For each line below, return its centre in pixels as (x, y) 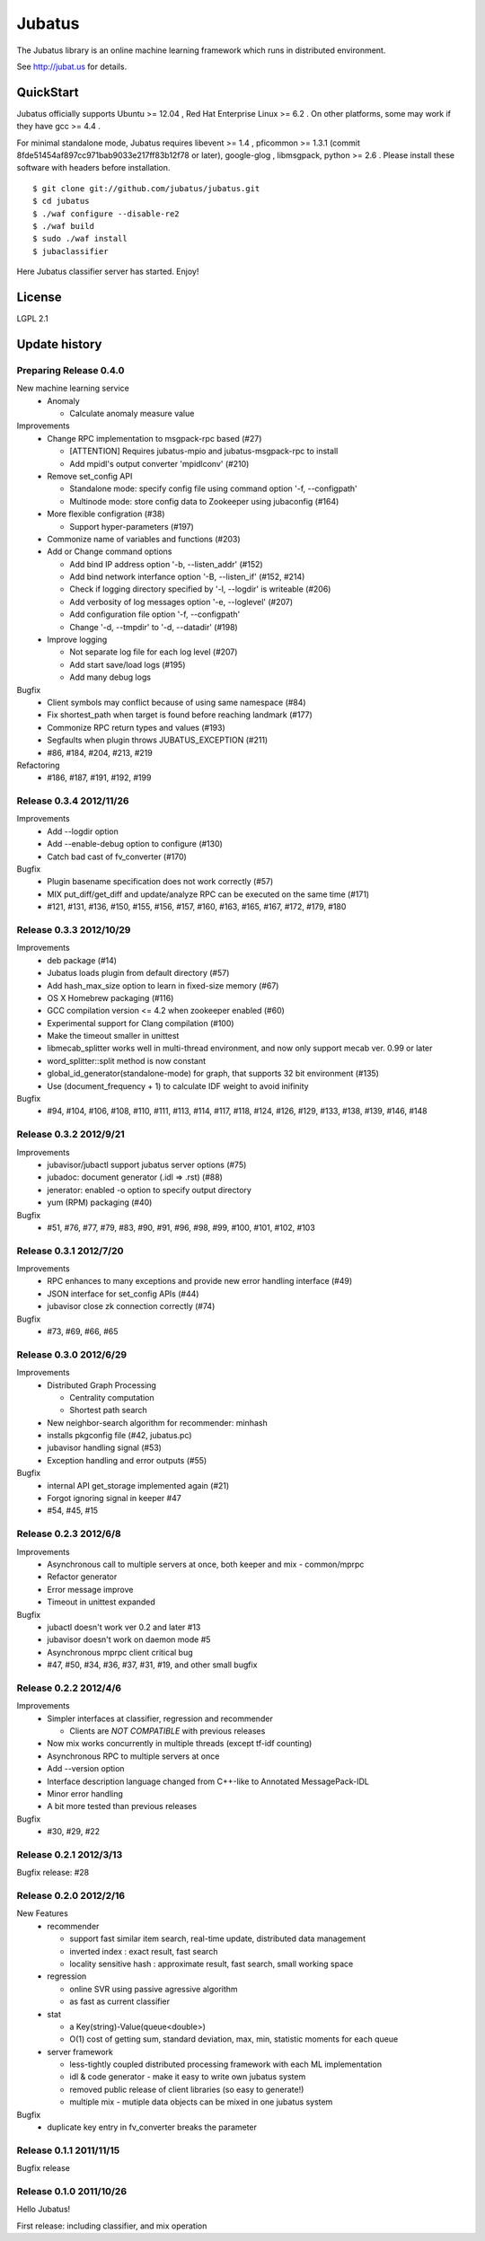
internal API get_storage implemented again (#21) (138, 1485)
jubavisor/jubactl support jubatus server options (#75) (147, 1164)
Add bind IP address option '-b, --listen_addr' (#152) (167, 564)
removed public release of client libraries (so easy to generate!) (187, 2089)
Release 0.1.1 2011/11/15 (68, 2150)
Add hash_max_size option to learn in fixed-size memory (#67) (163, 985)
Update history (59, 344)
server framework (80, 2052)
